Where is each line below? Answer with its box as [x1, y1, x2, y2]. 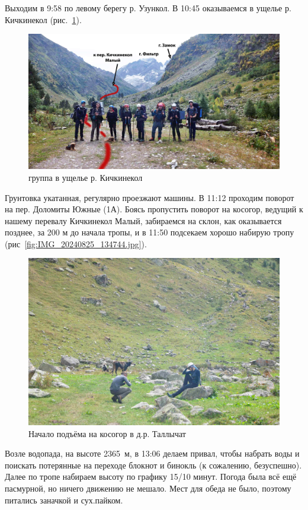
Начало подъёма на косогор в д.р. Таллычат [28, 427, 186, 439]
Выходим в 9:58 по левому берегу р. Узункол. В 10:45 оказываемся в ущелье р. [5, 2, 291, 14]
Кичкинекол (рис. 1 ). [5, 13, 82, 26]
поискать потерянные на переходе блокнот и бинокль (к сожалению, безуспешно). [5, 458, 302, 471]
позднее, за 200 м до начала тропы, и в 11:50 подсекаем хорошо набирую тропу [5, 226, 294, 238]
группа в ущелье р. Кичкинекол [28, 171, 143, 183]
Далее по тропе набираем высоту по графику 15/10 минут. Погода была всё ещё [5, 470, 297, 483]
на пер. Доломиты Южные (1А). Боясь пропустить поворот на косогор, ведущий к [5, 203, 303, 215]
